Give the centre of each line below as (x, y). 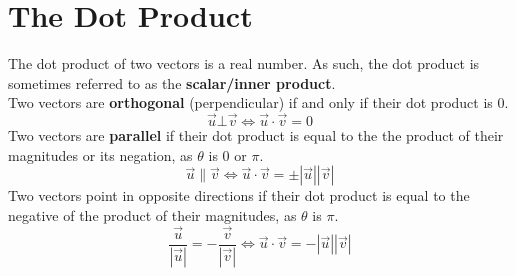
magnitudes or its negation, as (100, 154)
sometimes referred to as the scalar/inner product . (172, 82)
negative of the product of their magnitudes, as (152, 214)
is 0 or (227, 154)
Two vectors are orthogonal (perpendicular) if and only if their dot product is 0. (258, 102)
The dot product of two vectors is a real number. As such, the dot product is (244, 63)
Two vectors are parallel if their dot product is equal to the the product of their (256, 135)
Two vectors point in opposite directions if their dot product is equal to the (239, 195)
